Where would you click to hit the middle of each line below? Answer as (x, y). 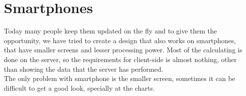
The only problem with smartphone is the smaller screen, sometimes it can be (120, 78)
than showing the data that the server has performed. (84, 69)
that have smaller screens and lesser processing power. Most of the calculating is (123, 50)
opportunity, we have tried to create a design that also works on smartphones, (120, 40)
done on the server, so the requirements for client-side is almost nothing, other (120, 59)
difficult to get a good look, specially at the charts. (79, 88)
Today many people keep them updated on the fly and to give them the (111, 31)
